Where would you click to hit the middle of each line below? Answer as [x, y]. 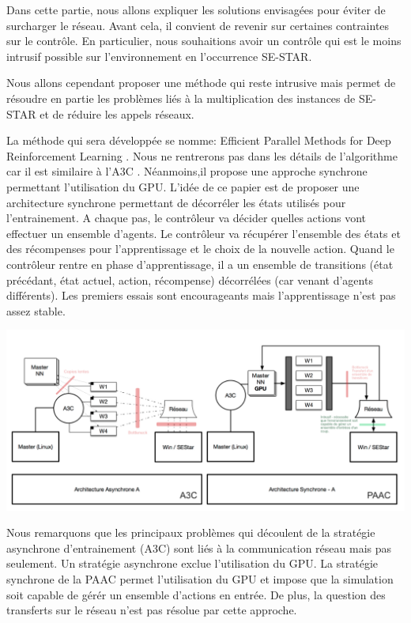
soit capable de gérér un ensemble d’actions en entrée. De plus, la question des [196, 594]
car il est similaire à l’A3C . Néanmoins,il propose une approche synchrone [187, 171]
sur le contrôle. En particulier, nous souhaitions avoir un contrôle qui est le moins [204, 41]
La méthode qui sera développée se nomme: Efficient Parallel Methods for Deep [199, 140]
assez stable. [36, 310]
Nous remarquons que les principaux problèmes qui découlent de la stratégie [191, 532]
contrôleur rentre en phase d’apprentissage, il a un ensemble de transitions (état [200, 264]
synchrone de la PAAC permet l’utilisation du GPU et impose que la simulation [200, 579]
